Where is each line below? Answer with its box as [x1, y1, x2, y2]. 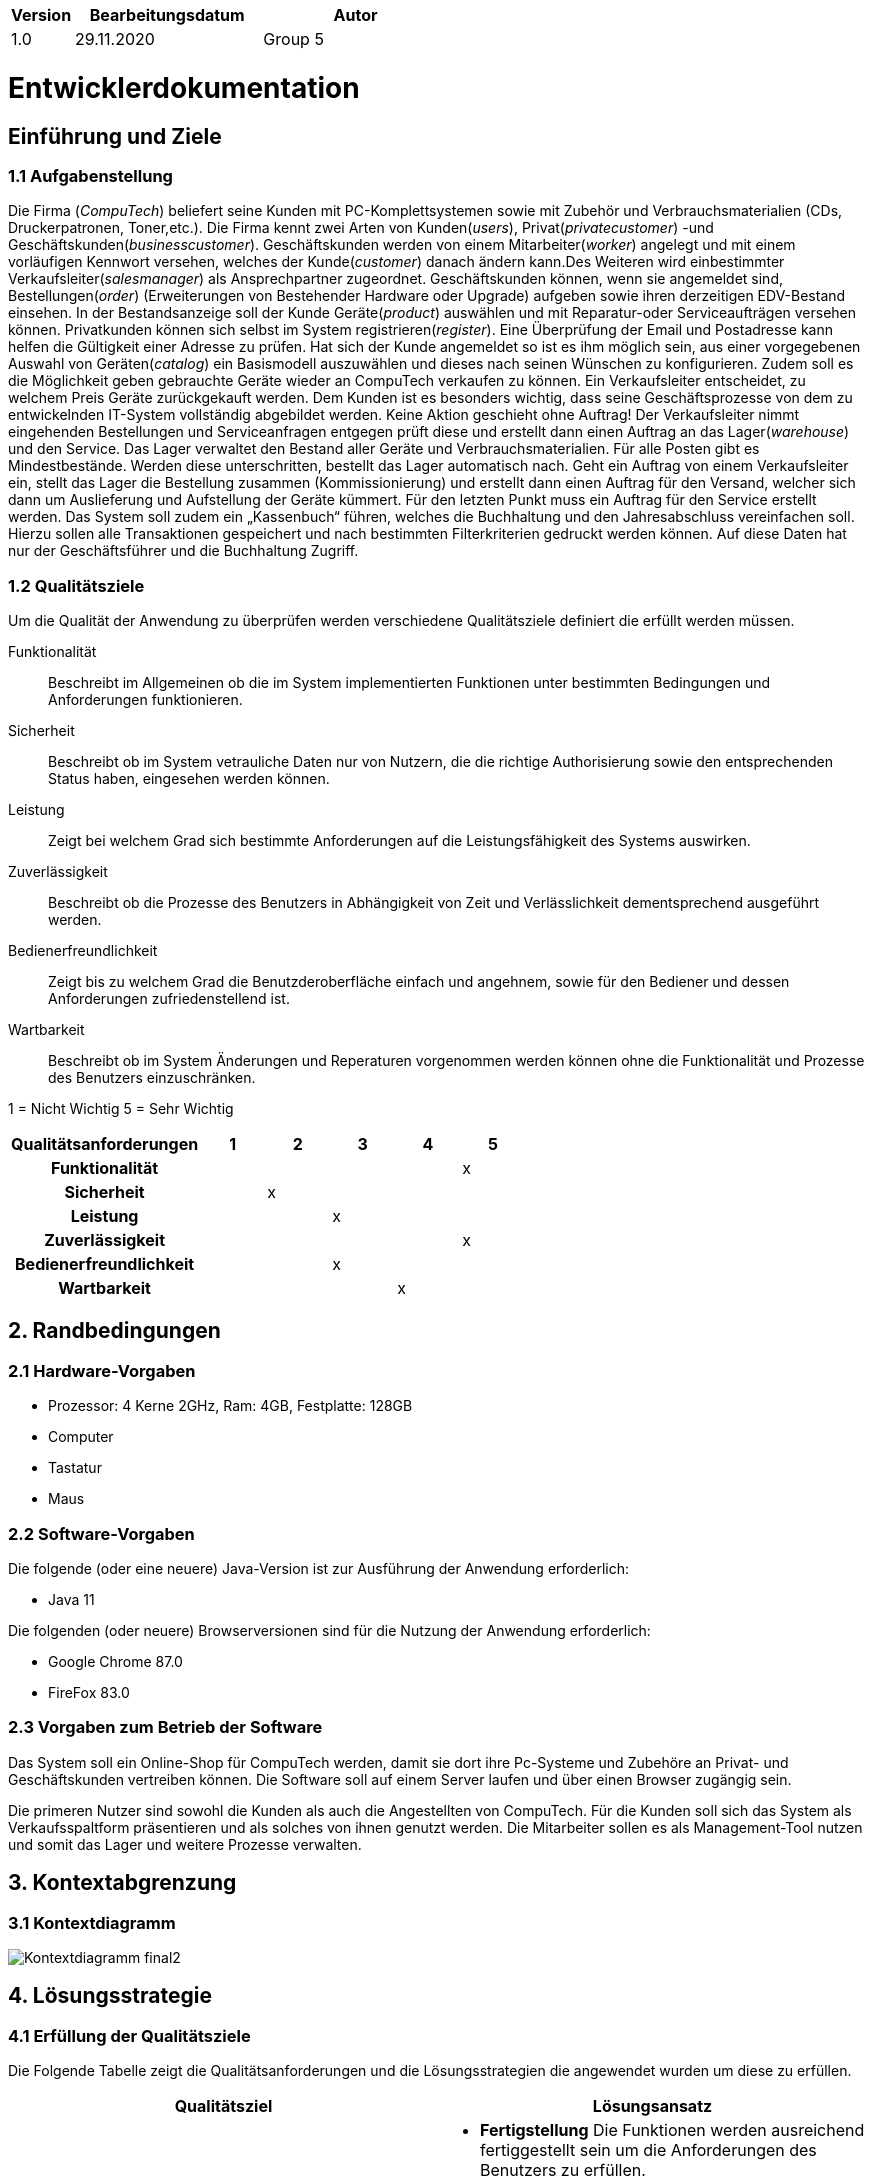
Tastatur [48, 1459, 102, 1477]
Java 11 [48, 1591, 95, 1609]
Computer [48, 1428, 114, 1446]
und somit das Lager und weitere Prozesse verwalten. [8, 1835, 362, 1853]
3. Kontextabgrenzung [8, 1870, 237, 1896]
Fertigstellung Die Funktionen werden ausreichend [480, 2120, 865, 2141]
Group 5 [263, 29, 324, 49]
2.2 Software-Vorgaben [8, 1523, 195, 1544]
